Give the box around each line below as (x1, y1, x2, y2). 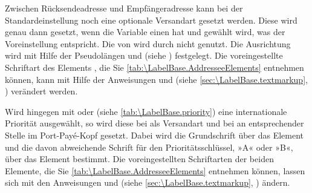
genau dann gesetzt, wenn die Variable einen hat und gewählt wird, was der (5, 25, 285, 38)
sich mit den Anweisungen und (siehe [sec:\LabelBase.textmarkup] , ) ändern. (5, 176, 290, 189)
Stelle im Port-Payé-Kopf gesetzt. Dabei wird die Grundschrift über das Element (5, 128, 304, 141)
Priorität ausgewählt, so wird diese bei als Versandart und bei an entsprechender (5, 117, 304, 129)
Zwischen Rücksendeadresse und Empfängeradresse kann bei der (5, 2, 243, 14)
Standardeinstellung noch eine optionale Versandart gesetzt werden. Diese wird (5, 13, 297, 26)
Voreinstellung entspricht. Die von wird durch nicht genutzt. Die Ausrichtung (5, 37, 291, 50)
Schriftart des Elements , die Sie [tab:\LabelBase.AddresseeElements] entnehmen (5, 61, 304, 73)
